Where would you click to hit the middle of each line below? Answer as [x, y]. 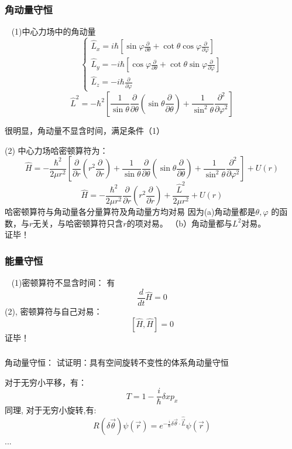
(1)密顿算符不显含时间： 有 [63, 283]
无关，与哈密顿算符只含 [78, 223]
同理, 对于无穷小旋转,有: [51, 410]
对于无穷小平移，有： [46, 382]
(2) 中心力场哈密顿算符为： [56, 150]
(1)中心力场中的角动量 [54, 31]
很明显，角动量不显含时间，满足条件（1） [85, 130]
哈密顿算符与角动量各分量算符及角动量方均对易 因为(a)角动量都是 [130, 212]
